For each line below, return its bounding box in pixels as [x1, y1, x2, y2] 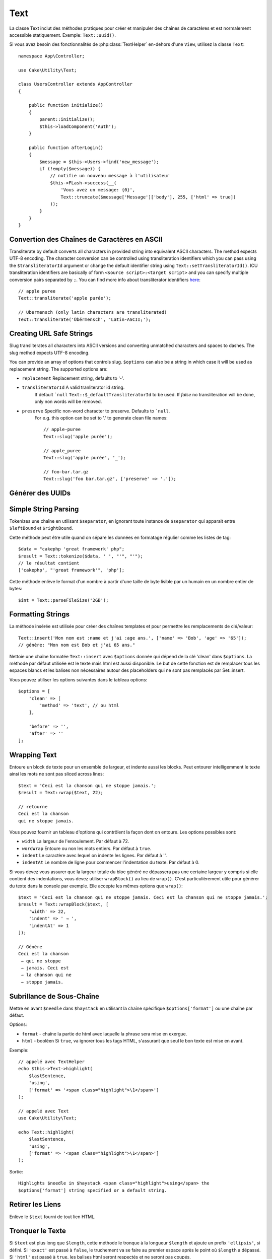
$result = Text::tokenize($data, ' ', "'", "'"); [18, 553, 144, 559]
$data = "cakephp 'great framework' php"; [18, 546, 125, 552]
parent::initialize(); [39, 116, 96, 122]
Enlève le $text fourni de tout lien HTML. [9, 1214, 96, 1220]
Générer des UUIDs [9, 488, 71, 497]
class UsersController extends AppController [18, 81, 133, 87]
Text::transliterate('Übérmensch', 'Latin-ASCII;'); [18, 316, 151, 322]
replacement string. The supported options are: [9, 366, 108, 372]
